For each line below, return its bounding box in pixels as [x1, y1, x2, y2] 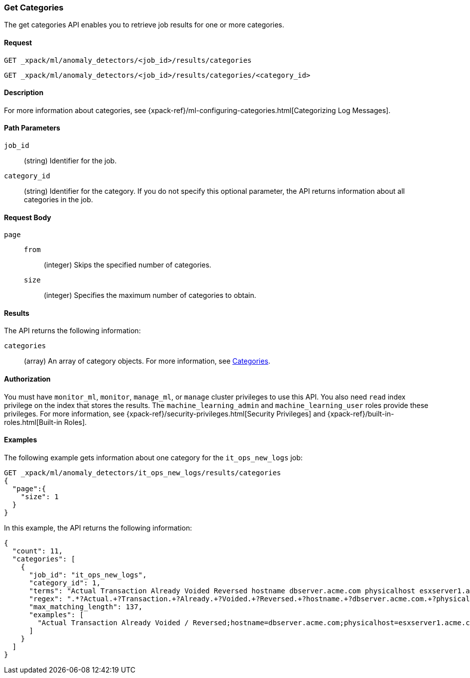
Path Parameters [4, 124, 60, 133]
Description [4, 88, 44, 97]
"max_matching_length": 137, [29, 602, 143, 611]
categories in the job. [24, 195, 93, 204]
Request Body [4, 213, 51, 222]
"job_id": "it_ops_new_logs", [29, 570, 147, 579]
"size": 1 [20, 492, 59, 501]
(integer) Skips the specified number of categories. [44, 261, 212, 270]
